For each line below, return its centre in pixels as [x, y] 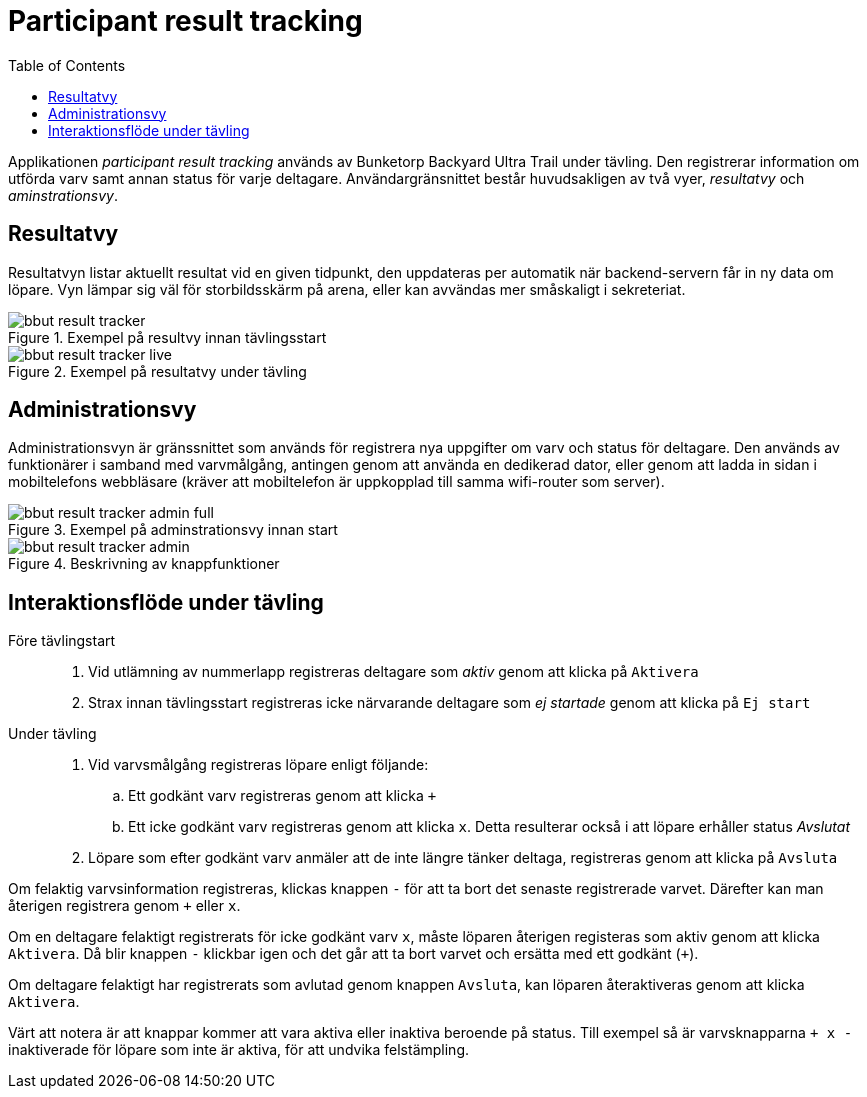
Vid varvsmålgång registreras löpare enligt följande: [258, 765]
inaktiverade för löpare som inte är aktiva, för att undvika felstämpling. [239, 1050]
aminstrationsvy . [63, 195]
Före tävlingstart [62, 641]
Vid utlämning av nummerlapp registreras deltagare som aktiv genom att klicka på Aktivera [393, 672]
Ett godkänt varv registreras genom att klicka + [282, 796]
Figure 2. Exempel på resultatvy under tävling [157, 371]
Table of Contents [67, 65]
